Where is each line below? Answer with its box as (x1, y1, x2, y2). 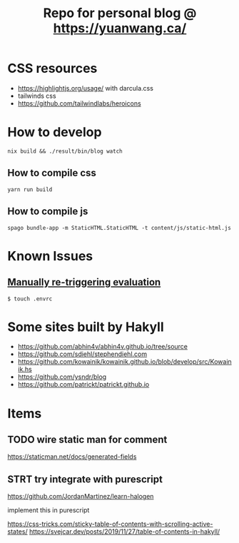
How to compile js (7, 205, 88, 218)
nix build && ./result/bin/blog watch (7, 148, 123, 155)
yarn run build (7, 186, 53, 193)
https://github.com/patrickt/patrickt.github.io (17, 380, 150, 389)
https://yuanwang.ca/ (53, 20, 187, 36)
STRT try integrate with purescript (7, 473, 163, 485)
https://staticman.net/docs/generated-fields (7, 452, 137, 461)
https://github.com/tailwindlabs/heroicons (17, 98, 141, 108)
